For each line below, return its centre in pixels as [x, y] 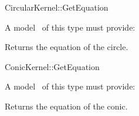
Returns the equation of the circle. [67, 47]
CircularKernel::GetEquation [57, 7]
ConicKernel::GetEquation [52, 66]
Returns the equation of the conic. [66, 106]
